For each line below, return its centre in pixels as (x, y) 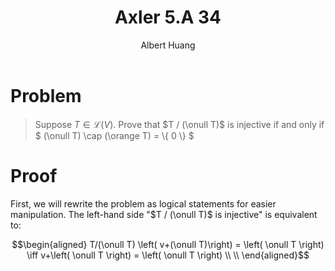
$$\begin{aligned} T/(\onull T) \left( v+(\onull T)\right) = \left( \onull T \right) (168, 244)
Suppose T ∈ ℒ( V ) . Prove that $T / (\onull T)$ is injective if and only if (179, 124)
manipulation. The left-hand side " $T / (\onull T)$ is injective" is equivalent (164, 214)
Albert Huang (168, 45)
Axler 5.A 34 (168, 17)
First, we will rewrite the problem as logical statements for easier (143, 203)
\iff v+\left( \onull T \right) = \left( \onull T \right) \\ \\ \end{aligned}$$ (168, 255)
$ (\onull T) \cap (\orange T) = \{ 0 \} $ (114, 135)
